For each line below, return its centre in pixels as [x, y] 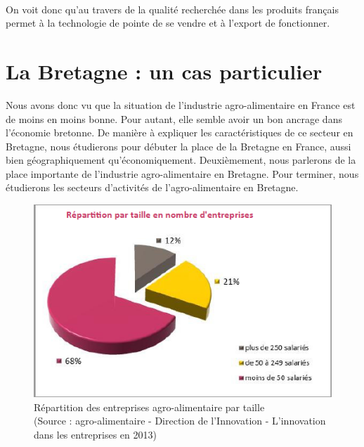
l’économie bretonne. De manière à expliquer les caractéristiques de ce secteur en [180, 132]
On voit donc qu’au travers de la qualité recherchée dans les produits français [172, 9]
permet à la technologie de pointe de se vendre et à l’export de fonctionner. [168, 23]
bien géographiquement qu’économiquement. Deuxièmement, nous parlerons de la [181, 160]
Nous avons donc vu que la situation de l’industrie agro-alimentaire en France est [181, 104]
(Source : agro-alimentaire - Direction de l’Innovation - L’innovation [180, 421]
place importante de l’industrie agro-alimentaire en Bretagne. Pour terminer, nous [182, 173]
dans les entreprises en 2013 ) [95, 434]
